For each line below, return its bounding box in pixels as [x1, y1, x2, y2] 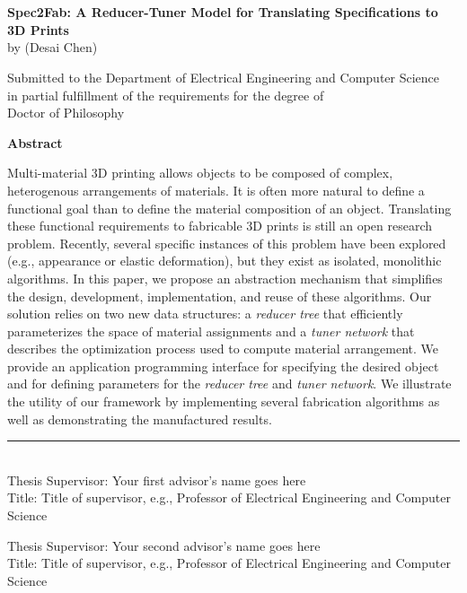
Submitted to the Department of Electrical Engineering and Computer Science [7, 67, 440, 86]
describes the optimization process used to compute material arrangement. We [7, 339, 439, 358]
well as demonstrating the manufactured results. [7, 409, 272, 428]
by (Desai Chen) [7, 38, 98, 57]
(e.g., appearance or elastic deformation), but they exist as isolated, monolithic [7, 251, 442, 270]
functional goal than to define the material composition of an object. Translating [7, 198, 452, 217]
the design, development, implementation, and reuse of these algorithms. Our [7, 286, 432, 305]
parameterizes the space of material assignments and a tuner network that [7, 321, 415, 340]
